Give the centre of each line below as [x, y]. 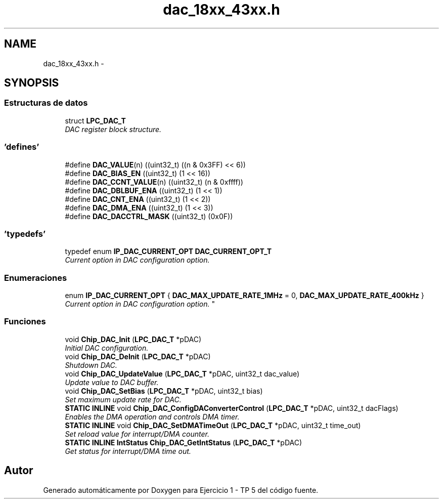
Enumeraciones [36, 278]
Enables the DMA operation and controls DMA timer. [152, 416]
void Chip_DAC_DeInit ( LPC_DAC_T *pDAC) [138, 356]
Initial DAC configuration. [107, 348]
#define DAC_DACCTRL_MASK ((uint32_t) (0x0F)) [149, 216]
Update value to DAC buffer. [112, 382]
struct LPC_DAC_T [95, 120]
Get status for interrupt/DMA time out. [128, 451]
